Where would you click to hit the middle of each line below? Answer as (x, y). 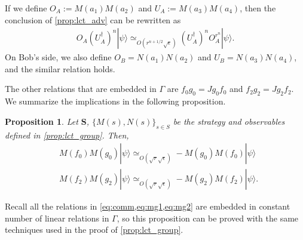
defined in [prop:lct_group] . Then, (67, 135)
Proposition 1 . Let (42, 121)
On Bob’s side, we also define (58, 57)
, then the (258, 8)
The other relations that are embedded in (81, 89)
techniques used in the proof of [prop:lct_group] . (94, 230)
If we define (26, 8)
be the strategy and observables (229, 121)
